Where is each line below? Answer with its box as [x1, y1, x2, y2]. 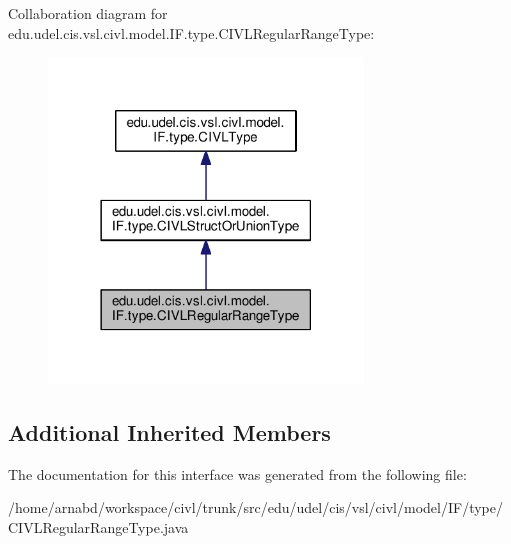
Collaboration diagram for [8, 3, 168, 23]
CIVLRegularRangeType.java [8, 517, 189, 538]
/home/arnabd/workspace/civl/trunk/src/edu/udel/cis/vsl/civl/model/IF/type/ [8, 497, 503, 518]
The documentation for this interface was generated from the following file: [8, 463, 467, 484]
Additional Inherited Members [8, 417, 331, 448]
